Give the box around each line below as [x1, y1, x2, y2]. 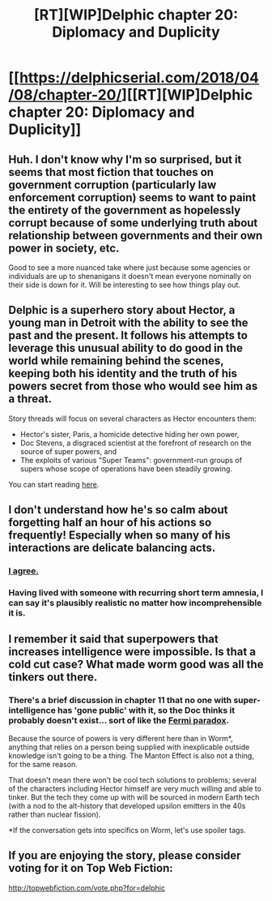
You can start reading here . [8, 479, 100, 489]
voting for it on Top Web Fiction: [8, 861, 174, 875]
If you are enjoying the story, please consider [8, 849, 241, 863]
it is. [8, 607, 26, 619]
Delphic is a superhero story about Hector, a [8, 303, 236, 317]
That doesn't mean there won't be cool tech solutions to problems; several [8, 774, 257, 784]
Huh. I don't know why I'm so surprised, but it [8, 152, 242, 166]
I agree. [8, 565, 39, 577]
